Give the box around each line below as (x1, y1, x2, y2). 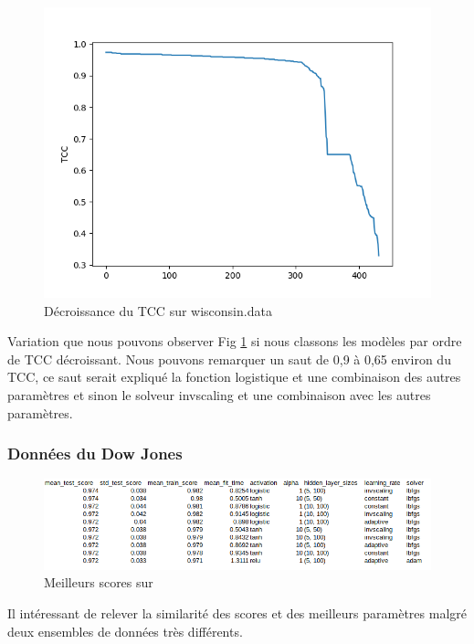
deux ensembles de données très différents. (7, 621, 243, 640)
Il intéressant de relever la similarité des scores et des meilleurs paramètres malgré (7, 603, 467, 622)
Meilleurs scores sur (44, 573, 153, 592)
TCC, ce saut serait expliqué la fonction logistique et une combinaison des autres (7, 367, 461, 386)
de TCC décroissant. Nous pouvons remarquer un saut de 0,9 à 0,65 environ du (7, 349, 451, 368)
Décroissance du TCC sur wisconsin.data (44, 301, 272, 320)
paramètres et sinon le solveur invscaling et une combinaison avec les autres (7, 385, 431, 404)
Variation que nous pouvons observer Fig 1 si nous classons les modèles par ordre (7, 332, 462, 351)
